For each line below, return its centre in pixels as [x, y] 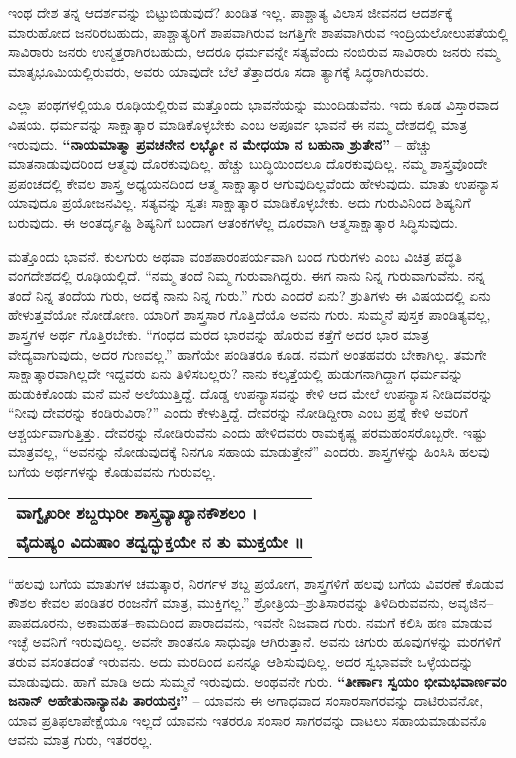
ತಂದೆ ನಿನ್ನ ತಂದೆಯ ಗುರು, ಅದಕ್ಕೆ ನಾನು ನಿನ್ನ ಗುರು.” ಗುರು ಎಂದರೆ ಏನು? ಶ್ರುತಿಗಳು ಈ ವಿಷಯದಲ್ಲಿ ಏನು [249, 294]
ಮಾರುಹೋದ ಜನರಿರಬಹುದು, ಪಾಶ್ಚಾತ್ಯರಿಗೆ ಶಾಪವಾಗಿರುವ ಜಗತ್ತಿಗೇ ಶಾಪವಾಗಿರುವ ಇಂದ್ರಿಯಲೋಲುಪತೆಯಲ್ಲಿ [258, 31]
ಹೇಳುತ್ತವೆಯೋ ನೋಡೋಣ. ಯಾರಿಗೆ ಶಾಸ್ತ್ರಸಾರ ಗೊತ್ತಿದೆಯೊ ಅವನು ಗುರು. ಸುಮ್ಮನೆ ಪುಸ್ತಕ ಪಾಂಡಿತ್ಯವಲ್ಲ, [249, 314]
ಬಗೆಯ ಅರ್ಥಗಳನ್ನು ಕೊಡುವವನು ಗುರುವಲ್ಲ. [112, 471]
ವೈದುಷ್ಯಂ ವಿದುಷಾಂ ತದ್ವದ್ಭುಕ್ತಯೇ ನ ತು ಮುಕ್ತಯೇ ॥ [160, 541]
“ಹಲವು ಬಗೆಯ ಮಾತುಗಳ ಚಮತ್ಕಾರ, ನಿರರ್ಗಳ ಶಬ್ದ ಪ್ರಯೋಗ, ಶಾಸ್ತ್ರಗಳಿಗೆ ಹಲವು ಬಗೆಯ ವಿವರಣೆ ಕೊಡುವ [256, 582]
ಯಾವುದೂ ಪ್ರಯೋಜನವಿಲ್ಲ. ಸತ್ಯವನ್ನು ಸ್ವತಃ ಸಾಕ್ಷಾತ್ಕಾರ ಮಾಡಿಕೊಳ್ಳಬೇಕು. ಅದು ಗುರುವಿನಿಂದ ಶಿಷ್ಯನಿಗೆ [239, 202]
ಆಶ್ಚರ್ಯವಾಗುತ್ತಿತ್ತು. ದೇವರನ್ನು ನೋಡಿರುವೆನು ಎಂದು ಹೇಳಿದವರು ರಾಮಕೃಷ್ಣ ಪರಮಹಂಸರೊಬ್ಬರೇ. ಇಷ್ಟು [248, 431]
